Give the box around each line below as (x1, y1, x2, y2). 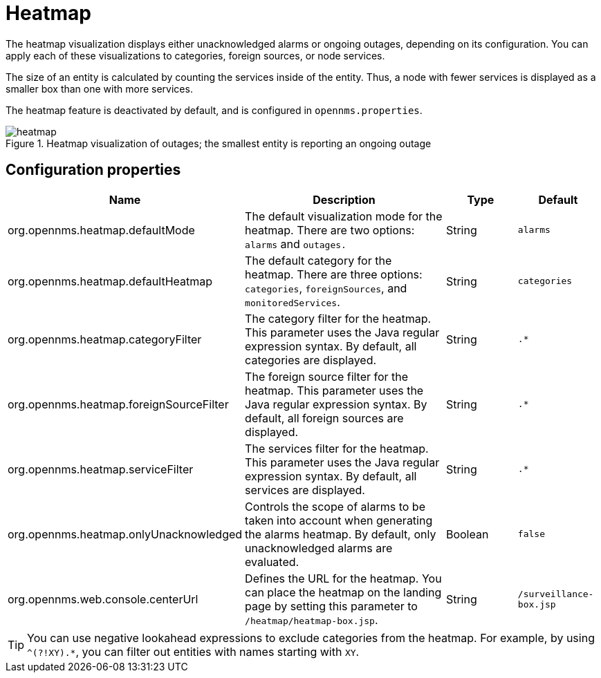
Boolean (445, 527, 489, 541)
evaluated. (245, 554, 299, 569)
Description (313, 192, 376, 207)
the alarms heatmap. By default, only (245, 527, 436, 541)
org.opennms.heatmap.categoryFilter (8, 332, 202, 346)
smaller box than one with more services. (6, 82, 193, 95)
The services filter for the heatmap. (245, 441, 429, 455)
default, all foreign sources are (245, 411, 404, 425)
